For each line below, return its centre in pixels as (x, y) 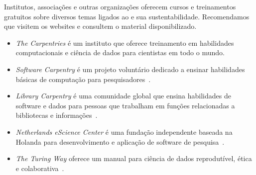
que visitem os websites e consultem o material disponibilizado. (100, 26)
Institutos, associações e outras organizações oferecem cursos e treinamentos (120, 6)
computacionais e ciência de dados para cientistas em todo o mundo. (120, 52)
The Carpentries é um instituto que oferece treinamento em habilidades (125, 43)
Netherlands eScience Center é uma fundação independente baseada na (124, 131)
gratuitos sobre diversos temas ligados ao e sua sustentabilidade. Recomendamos (127, 16)
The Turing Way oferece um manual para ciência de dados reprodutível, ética (134, 158)
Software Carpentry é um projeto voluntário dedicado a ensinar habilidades (130, 69)
